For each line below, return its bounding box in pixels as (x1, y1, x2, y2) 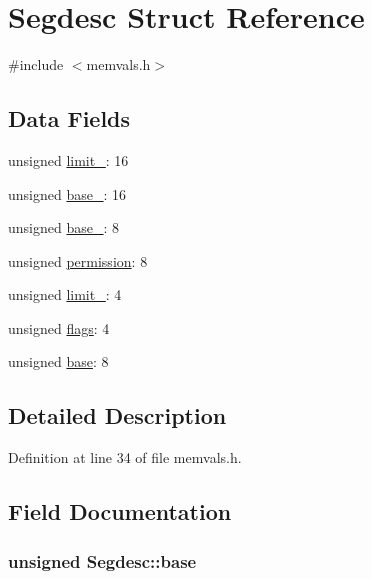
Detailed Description (8, 400, 227, 431)
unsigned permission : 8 (8, 250, 148, 271)
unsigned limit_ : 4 (8, 284, 122, 305)
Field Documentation (8, 496, 232, 527)
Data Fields (8, 103, 131, 134)
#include (8, 54, 64, 75)
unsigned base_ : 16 (8, 183, 127, 204)
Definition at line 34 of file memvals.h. (8, 447, 242, 468)
